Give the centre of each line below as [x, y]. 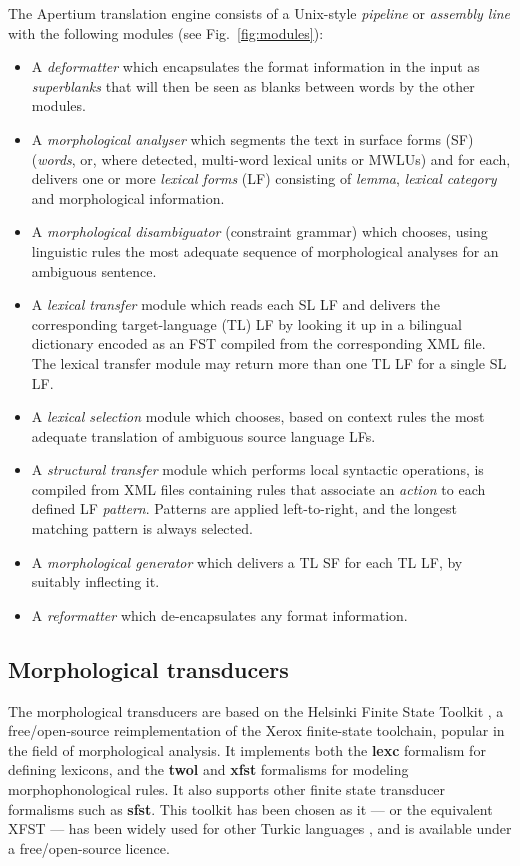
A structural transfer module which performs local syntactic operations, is [257, 469]
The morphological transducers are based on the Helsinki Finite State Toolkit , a [256, 710]
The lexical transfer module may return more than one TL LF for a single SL [269, 362]
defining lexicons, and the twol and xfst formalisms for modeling [208, 769]
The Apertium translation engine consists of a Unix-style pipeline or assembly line [259, 13]
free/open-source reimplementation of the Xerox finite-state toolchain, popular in [256, 730]
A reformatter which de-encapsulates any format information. [219, 614]
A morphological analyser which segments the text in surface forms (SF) [252, 138]
